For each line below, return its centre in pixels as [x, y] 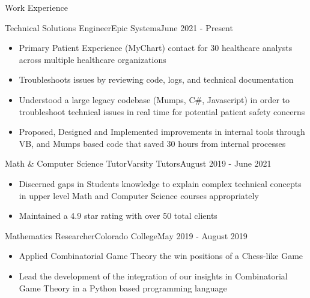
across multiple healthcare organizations [93, 59]
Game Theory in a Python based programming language [123, 288]
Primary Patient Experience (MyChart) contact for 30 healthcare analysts [156, 48]
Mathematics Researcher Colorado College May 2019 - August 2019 [126, 235]
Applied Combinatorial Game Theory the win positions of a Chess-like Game [161, 256]
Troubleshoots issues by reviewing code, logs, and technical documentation [156, 79]
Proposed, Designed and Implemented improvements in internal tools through [162, 132]
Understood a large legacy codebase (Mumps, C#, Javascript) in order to [154, 99]
